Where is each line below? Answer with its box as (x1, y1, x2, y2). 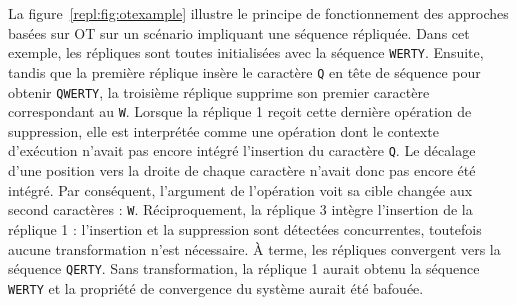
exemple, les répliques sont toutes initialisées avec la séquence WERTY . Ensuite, (8, 42, 484, 63)
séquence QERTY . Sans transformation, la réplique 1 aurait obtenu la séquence (8, 258, 480, 279)
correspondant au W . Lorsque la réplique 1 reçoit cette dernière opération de (8, 101, 472, 122)
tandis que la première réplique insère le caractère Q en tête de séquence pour (8, 61, 481, 82)
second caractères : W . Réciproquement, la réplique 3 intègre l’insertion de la (8, 199, 473, 220)
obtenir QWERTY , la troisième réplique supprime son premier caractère (8, 81, 430, 102)
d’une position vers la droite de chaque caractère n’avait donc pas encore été (8, 160, 476, 181)
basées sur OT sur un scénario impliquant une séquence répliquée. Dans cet (8, 22, 470, 43)
